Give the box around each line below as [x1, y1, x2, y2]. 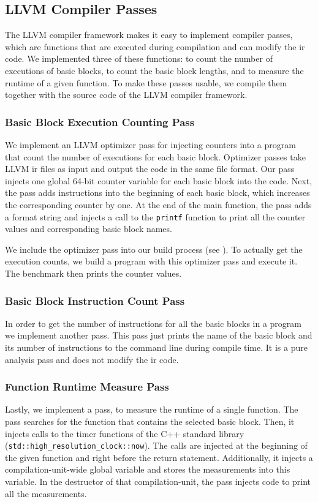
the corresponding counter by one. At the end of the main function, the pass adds [5, 198, 312, 211]
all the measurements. [5, 487, 87, 500]
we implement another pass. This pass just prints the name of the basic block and [5, 329, 312, 342]
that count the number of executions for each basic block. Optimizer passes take [5, 150, 306, 163]
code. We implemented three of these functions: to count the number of [5, 52, 273, 65]
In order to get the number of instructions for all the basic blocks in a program [5, 317, 301, 329]
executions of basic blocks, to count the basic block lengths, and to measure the [5, 64, 304, 77]
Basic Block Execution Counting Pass [5, 114, 195, 129]
